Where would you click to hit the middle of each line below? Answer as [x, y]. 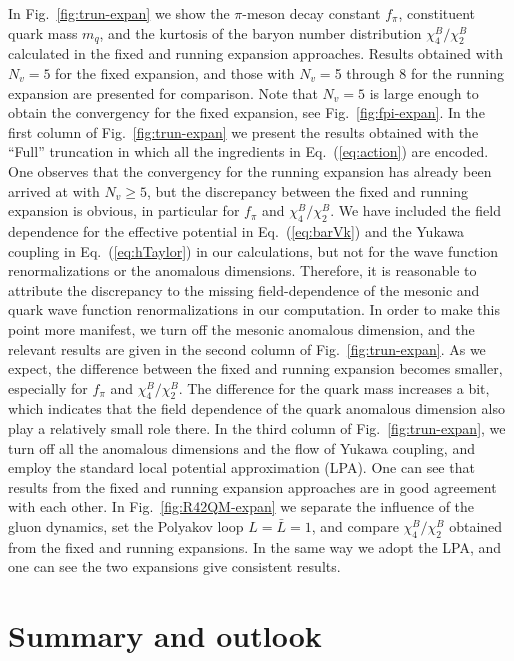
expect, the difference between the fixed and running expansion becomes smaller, [255, 368]
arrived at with [54, 190]
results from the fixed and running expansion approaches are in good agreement [252, 486]
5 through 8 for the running [419, 72]
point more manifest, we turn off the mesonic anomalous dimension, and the [241, 328]
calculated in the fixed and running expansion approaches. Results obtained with [255, 53]
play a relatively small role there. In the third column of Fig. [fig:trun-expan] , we [257, 428]
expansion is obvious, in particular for [124, 210]
